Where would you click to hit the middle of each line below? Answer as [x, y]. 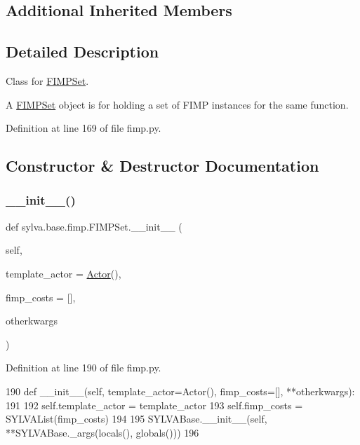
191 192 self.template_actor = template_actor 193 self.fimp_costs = [154, 405]
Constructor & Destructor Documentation [162, 166]
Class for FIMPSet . [47, 80]
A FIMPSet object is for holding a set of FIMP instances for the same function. [177, 104]
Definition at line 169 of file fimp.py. [84, 128]
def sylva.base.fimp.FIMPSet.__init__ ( [94, 226]
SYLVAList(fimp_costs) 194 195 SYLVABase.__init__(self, [136, 419]
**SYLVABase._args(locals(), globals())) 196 [102, 432]
